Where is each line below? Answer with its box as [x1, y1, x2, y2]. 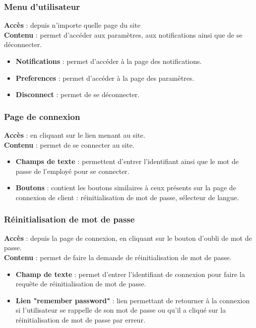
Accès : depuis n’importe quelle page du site [4, 20, 140, 30]
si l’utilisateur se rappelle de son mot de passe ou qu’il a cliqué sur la [15, 305, 226, 315]
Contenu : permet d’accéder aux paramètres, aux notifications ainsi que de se [4, 29, 243, 40]
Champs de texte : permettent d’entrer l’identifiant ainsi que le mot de [15, 156, 239, 166]
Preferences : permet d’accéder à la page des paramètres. [15, 72, 194, 83]
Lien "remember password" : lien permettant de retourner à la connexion [15, 295, 250, 305]
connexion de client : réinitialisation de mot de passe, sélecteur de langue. [15, 192, 239, 202]
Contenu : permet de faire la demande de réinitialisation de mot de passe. [4, 252, 232, 262]
